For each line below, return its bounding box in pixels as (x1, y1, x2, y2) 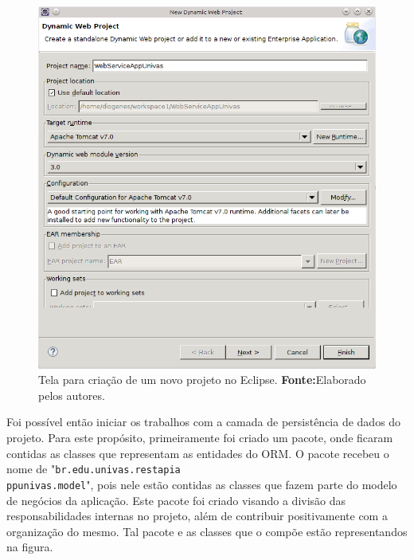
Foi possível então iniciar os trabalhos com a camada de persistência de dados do (6, 413, 401, 430)
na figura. (6, 538, 53, 555)
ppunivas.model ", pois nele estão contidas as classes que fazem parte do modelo (6, 476, 397, 492)
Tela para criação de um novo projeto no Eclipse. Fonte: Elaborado (38, 371, 366, 388)
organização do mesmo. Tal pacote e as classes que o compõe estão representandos (6, 523, 408, 539)
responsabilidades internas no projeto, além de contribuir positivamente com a (6, 507, 388, 524)
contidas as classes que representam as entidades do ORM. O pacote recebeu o (6, 444, 389, 461)
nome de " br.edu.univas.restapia (6, 460, 181, 477)
